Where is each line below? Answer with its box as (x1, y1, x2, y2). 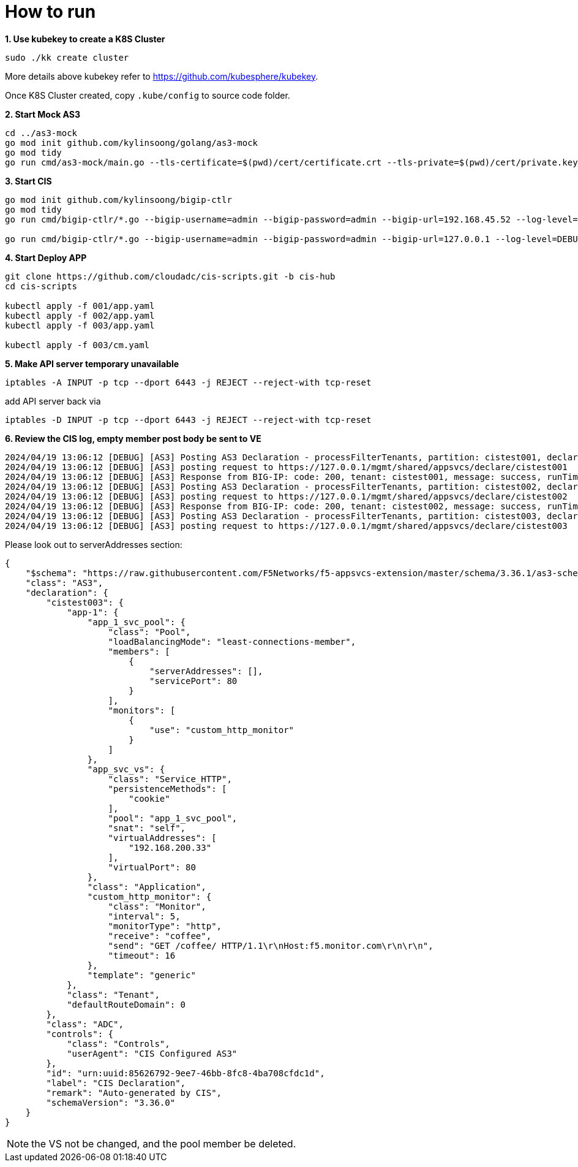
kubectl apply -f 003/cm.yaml (5, 340, 150, 350)
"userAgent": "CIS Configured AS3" (67, 1048, 238, 1059)
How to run (5, 1, 96, 22)
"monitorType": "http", (108, 921, 222, 931)
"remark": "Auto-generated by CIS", (46, 1087, 222, 1098)
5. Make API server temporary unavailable (5, 358, 179, 369)
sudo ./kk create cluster (5, 52, 129, 63)
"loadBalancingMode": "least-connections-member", (108, 636, 356, 647)
